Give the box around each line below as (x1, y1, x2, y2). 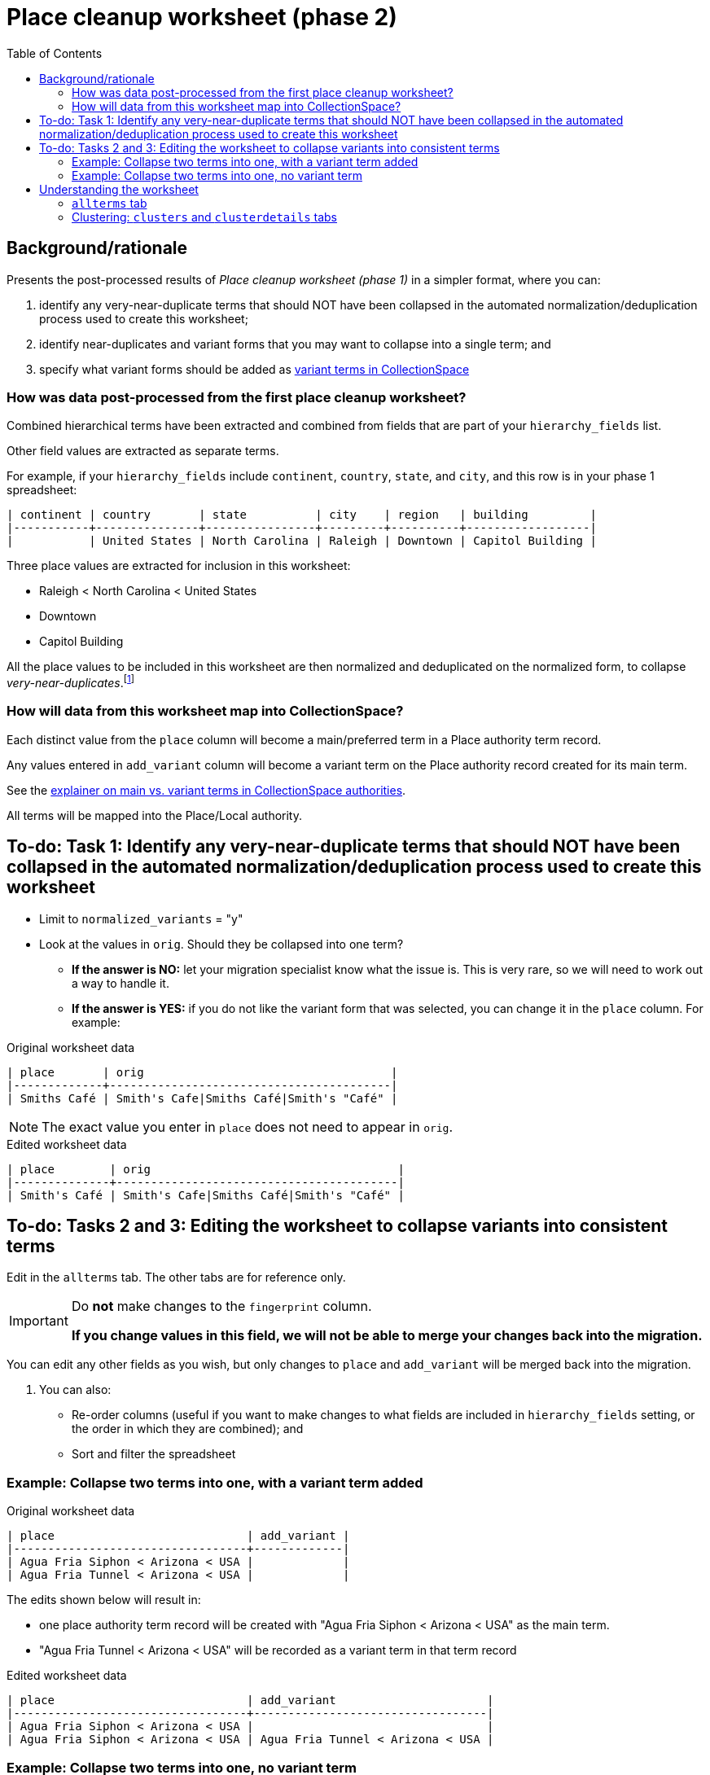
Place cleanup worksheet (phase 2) (7, 3, 397, 31)
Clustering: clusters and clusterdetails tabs (72, 209, 337, 224)
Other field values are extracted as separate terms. (7, 444, 279, 458)
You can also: (39, 1383, 112, 1397)
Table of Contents (7, 46, 103, 60)
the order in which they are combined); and (72, 1422, 304, 1436)
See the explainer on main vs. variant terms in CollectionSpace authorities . (7, 782, 406, 797)
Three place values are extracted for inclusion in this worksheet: (7, 559, 351, 573)
